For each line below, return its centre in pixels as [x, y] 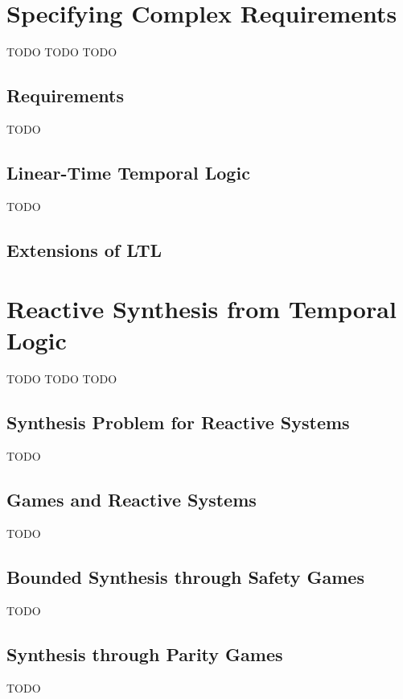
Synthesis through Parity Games [145, 654]
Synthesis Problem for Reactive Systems [178, 422]
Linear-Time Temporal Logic [128, 172]
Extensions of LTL [84, 249]
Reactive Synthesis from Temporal [201, 309]
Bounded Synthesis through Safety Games [185, 576]
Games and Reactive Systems [132, 500]
